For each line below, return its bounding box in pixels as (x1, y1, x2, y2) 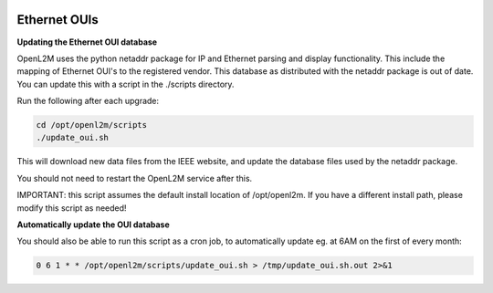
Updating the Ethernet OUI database (16, 37, 158, 47)
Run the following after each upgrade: (16, 96, 160, 107)
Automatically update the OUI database (16, 219, 171, 230)
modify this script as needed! (16, 202, 127, 214)
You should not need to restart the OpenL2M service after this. (16, 173, 253, 183)
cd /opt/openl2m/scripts (36, 120, 148, 131)
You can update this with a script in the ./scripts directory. (16, 78, 235, 89)
